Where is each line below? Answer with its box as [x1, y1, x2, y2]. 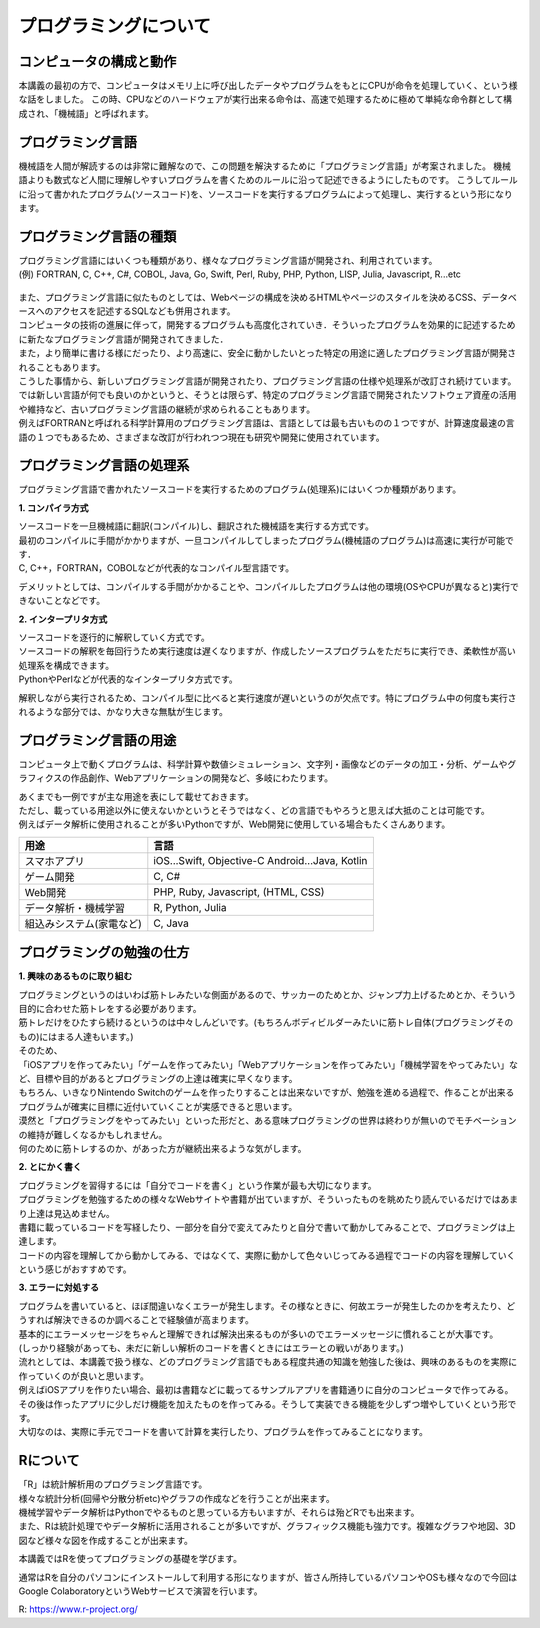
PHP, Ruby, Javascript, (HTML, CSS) [153, 885, 325, 899]
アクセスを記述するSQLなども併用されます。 [53, 305, 236, 317]
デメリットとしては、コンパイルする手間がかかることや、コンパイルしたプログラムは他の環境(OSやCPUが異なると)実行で [18, 580, 519, 592]
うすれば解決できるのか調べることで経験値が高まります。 [18, 1314, 254, 1326]
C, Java [153, 916, 189, 930]
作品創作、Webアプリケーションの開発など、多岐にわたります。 [70, 772, 334, 784]
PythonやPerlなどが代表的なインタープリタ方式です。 [18, 673, 239, 685]
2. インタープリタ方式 [18, 613, 108, 625]
